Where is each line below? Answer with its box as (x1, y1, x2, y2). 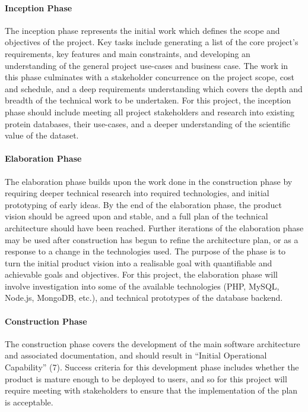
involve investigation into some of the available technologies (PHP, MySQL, (5, 279, 280, 292)
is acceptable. (5, 395, 53, 408)
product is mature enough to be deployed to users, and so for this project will (5, 372, 287, 385)
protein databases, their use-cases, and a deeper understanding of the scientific (5, 117, 290, 130)
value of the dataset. (5, 129, 79, 141)
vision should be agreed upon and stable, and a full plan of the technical (5, 210, 268, 222)
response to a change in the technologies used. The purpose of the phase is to (5, 245, 286, 257)
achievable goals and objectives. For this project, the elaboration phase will (5, 268, 278, 281)
